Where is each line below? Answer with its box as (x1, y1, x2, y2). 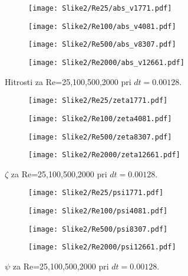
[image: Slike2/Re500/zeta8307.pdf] (28, 132, 172, 141)
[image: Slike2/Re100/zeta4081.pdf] (28, 114, 172, 123)
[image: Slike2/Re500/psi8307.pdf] (28, 225, 168, 233)
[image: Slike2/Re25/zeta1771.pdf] (28, 96, 168, 105)
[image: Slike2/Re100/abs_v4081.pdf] (28, 22, 176, 31)
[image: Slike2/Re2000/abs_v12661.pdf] (28, 58, 184, 67)
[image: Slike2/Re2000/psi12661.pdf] (28, 243, 176, 252)
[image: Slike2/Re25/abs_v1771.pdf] (28, 4, 172, 12)
